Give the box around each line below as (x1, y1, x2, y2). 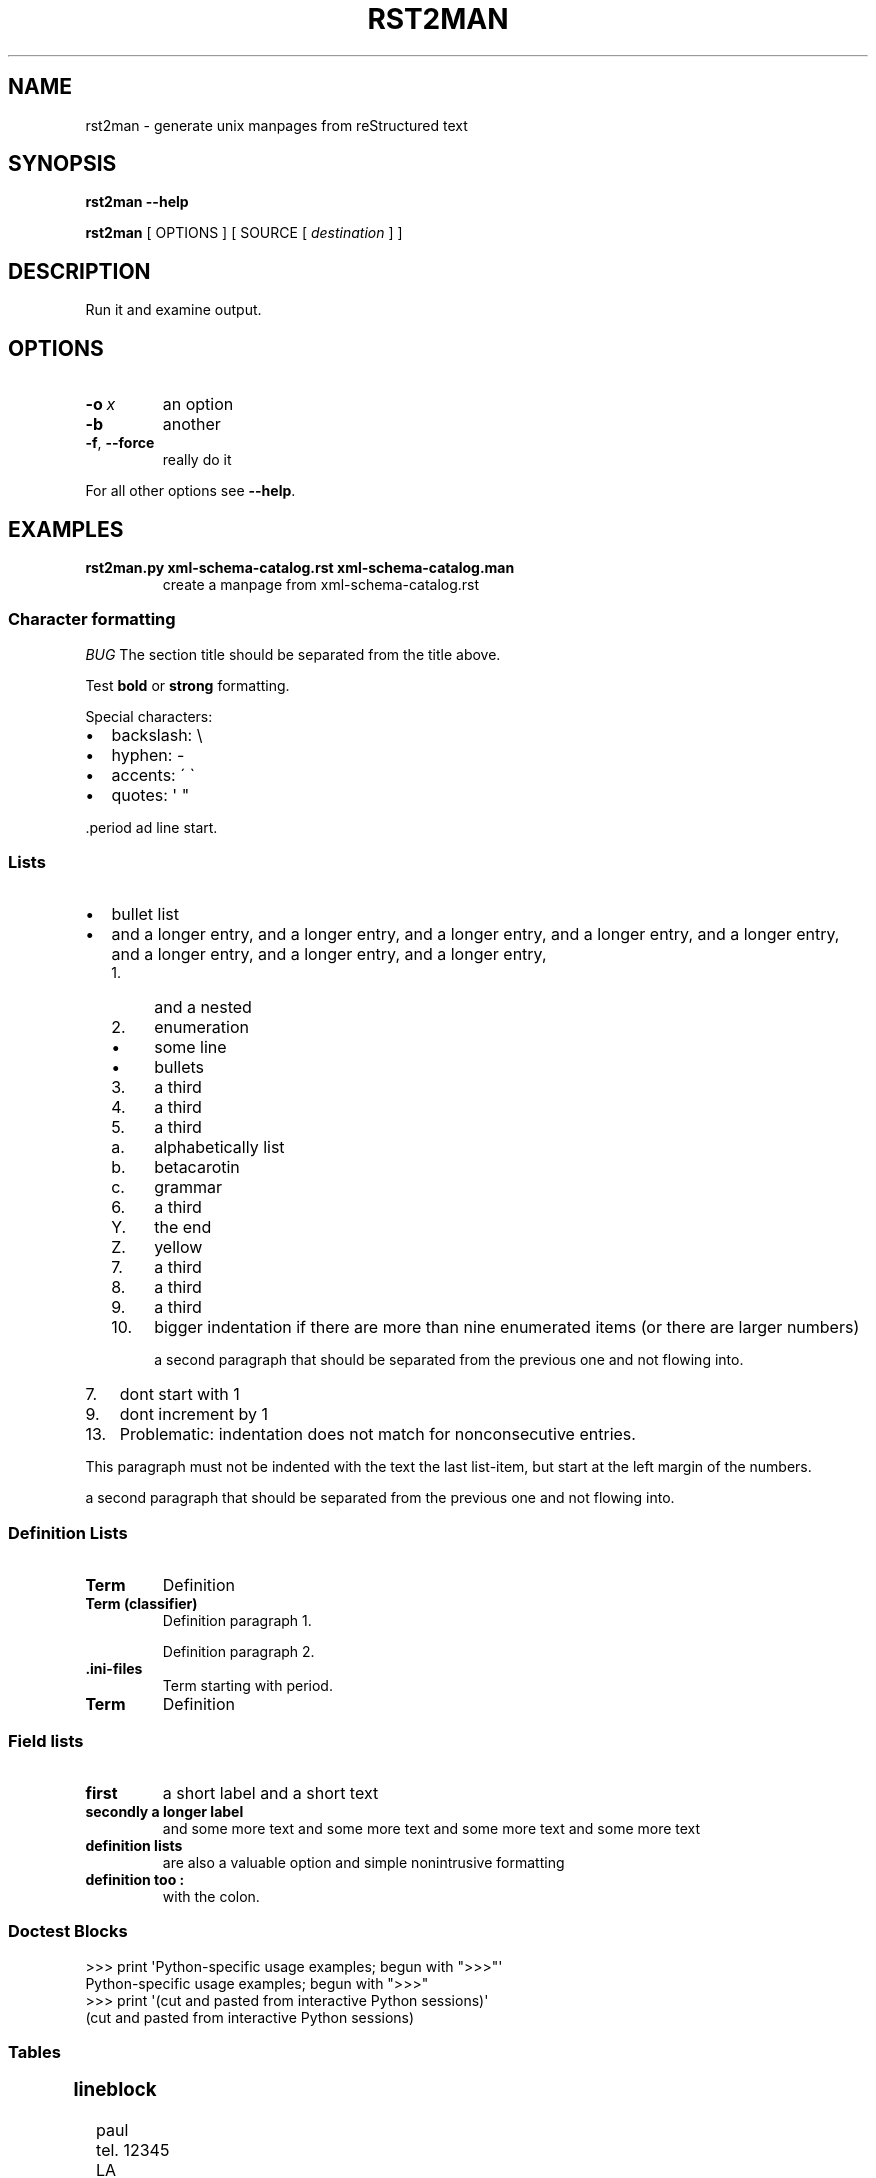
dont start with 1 (119, 1384, 240, 1405)
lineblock (73, 2078, 157, 2102)
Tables (8, 2042, 61, 2063)
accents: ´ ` (111, 764, 196, 785)
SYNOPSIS (8, 151, 117, 177)
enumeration (154, 1017, 249, 1038)
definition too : (85, 1870, 185, 1888)
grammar (154, 1177, 223, 1198)
